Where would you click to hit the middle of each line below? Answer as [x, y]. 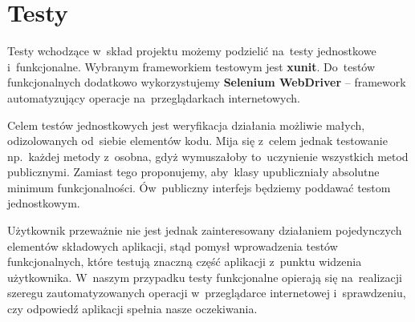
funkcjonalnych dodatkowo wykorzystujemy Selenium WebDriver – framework [207, 82]
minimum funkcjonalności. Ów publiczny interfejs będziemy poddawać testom [199, 187]
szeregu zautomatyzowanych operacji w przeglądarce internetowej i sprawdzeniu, [207, 293]
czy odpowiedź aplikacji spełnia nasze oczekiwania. [132, 309]
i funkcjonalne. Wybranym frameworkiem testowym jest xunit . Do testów [191, 66]
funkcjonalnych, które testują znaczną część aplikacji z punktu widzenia [185, 262]
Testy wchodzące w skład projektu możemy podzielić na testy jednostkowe [192, 51]
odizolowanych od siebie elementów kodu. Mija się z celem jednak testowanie [197, 141]
